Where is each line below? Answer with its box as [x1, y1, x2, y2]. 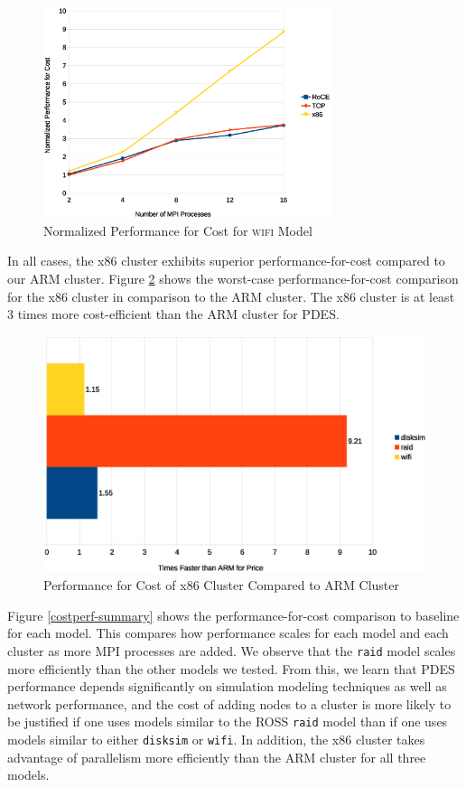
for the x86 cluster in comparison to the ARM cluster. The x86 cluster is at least [7, 286, 455, 305]
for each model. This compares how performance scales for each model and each [7, 623, 449, 642]
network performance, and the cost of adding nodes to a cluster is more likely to [7, 694, 452, 713]
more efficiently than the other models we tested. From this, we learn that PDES [7, 659, 455, 678]
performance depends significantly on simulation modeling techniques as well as [7, 677, 447, 696]
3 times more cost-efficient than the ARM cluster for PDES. [7, 304, 340, 323]
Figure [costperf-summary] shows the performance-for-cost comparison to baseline [7, 605, 460, 624]
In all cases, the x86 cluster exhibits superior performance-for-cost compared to [7, 251, 445, 270]
